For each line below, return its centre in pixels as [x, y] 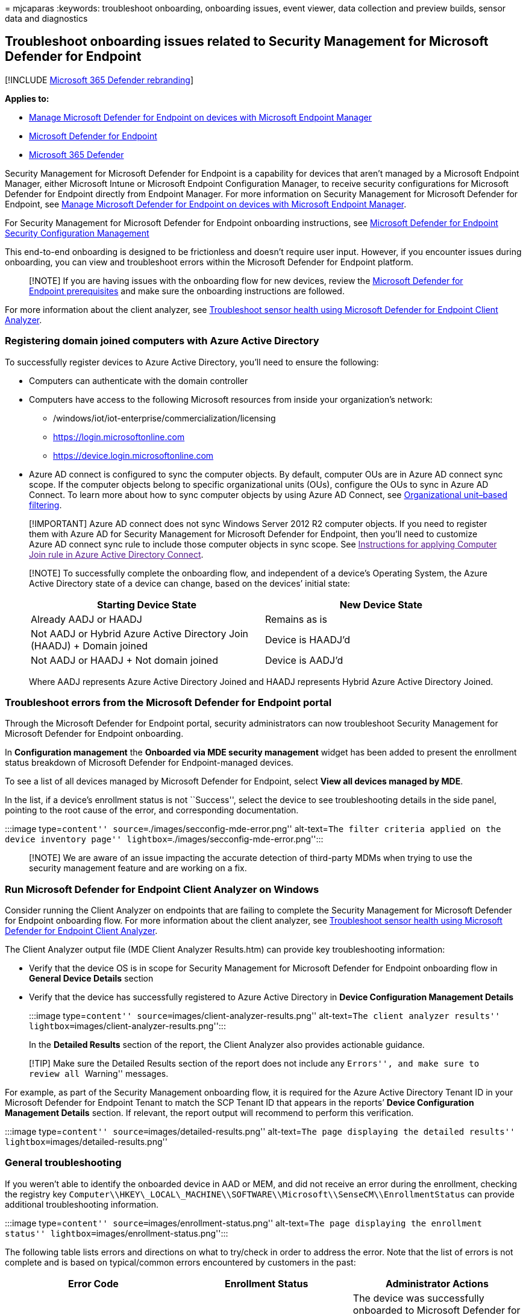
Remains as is [296, 619]
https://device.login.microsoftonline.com [133, 455]
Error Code [93, 1283]
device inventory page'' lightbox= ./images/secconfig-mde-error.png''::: [164, 839]
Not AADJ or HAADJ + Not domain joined [124, 660]
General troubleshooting [63, 1163]
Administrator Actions [437, 1283]
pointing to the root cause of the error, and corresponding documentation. [152, 810]
